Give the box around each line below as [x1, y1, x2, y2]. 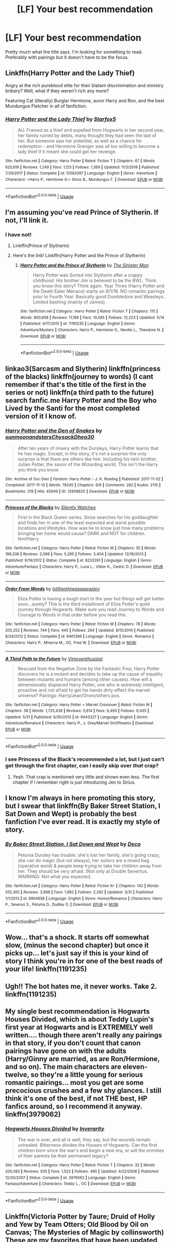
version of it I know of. [5, 412, 77, 421]
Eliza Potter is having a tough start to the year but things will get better [17, 595, 165, 601]
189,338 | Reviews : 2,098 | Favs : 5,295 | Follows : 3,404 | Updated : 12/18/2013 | [5, 552, 147, 557]
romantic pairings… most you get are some [5, 1078, 144, 1087]
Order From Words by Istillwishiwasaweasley [5, 586, 100, 592]
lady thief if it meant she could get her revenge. [17, 148, 117, 155]
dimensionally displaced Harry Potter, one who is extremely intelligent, [17, 681, 164, 687]
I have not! [5, 231, 32, 238]
